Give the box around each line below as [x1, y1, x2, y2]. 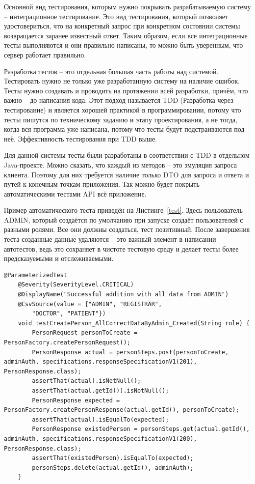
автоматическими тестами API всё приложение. [4, 188, 147, 199]
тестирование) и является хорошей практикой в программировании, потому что [4, 104, 241, 114]
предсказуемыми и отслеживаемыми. [4, 253, 114, 263]
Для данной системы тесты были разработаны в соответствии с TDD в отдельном [4, 150, 250, 160]
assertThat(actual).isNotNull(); [32, 377, 141, 385]
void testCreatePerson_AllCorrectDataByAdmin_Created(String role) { [18, 319, 250, 327]
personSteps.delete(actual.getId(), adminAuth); [32, 464, 194, 471]
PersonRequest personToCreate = [32, 329, 138, 337]
